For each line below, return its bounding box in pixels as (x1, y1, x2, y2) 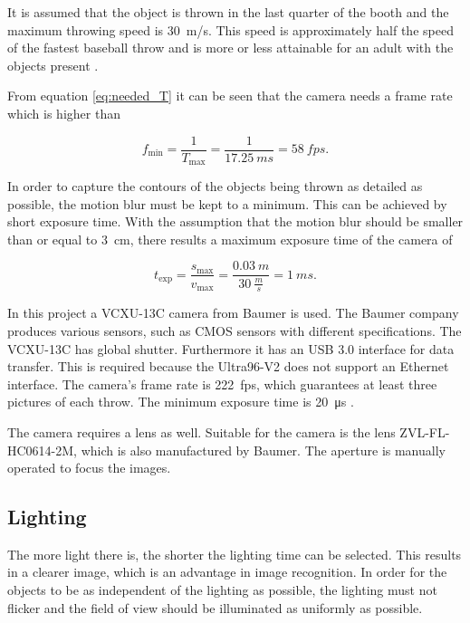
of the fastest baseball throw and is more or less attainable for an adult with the (7, 38, 454, 57)
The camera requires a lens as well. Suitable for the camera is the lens (7, 422, 396, 441)
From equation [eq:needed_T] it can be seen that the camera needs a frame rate (7, 86, 453, 105)
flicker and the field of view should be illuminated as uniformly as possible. (7, 598, 423, 617)
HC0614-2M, (7, 440, 77, 459)
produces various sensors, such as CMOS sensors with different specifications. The (7, 321, 462, 340)
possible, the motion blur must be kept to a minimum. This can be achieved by (7, 194, 447, 213)
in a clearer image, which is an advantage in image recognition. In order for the (7, 562, 447, 581)
